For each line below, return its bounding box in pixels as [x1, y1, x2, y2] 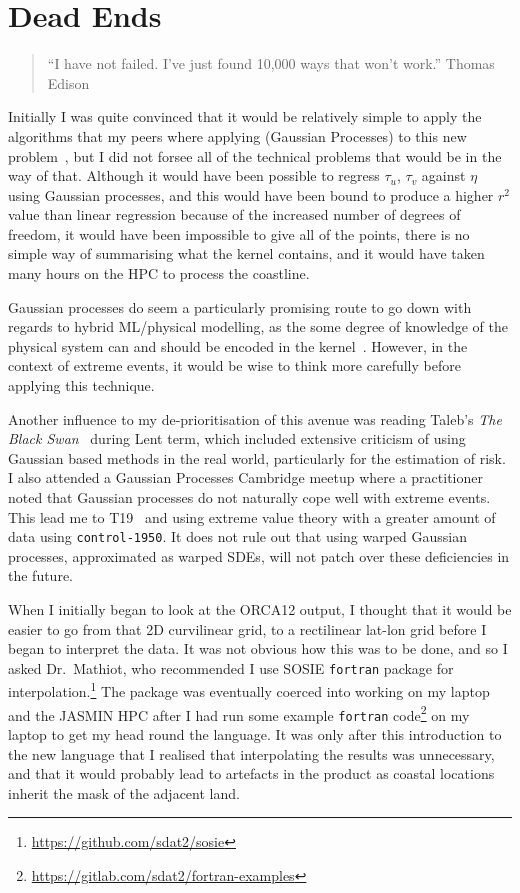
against [421, 165, 466, 186]
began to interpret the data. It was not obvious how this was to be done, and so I [8, 638, 508, 659]
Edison [47, 72, 90, 93]
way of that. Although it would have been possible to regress [8, 165, 380, 186]
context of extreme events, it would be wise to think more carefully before [8, 355, 461, 376]
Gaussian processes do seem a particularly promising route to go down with [8, 296, 472, 317]
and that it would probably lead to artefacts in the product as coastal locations [8, 763, 495, 784]
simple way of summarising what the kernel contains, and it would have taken [8, 243, 485, 264]
